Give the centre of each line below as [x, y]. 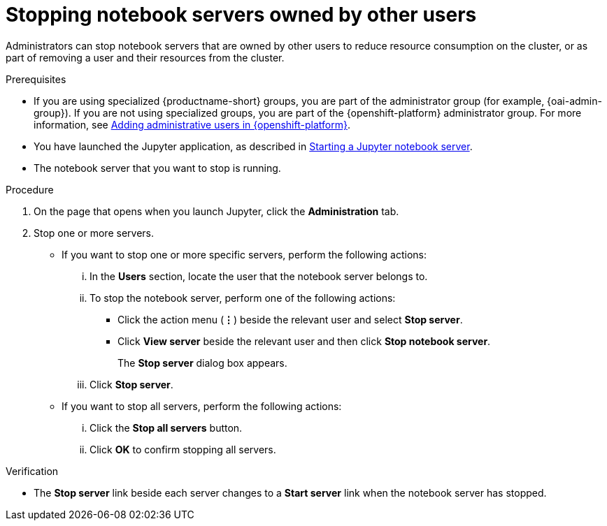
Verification [32, 471]
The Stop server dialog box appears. [202, 363]
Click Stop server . [131, 384]
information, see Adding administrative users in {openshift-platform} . [192, 124]
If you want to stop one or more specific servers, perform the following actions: [244, 254]
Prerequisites [36, 79]
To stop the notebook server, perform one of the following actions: [243, 298]
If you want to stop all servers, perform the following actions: [202, 406]
